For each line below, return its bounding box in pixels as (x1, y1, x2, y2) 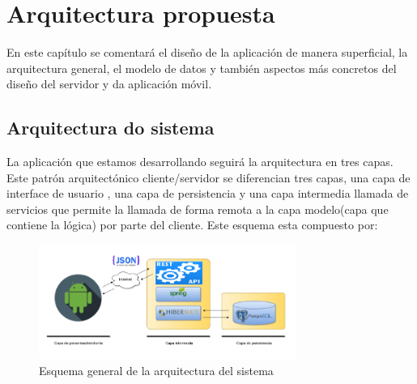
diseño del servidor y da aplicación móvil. (6, 75, 212, 92)
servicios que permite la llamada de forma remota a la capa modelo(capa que (6, 200, 389, 217)
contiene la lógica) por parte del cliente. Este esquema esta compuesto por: (6, 216, 378, 233)
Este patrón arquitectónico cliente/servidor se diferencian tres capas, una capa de (6, 169, 411, 186)
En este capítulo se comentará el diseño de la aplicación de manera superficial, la (6, 44, 408, 61)
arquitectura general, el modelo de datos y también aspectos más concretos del (6, 59, 397, 76)
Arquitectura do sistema (6, 115, 215, 140)
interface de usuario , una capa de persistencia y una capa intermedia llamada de (6, 185, 409, 202)
